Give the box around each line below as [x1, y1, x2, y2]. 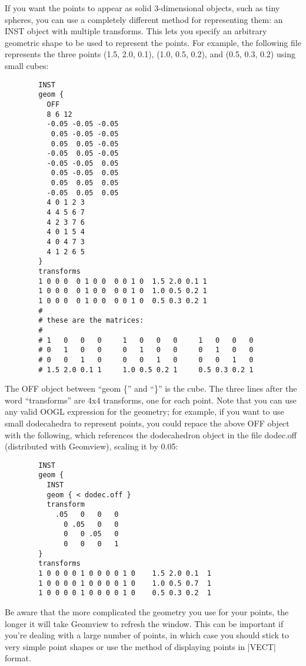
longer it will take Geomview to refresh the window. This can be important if [5, 617, 284, 629]
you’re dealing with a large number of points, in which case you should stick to [5, 629, 290, 641]
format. [5, 652, 31, 664]
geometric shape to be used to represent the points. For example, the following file [5, 36, 301, 48]
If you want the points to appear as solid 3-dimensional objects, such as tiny [5, 2, 280, 14]
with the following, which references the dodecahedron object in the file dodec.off [5, 428, 297, 441]
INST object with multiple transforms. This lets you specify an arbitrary [5, 25, 267, 37]
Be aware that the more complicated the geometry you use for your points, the [5, 606, 289, 618]
